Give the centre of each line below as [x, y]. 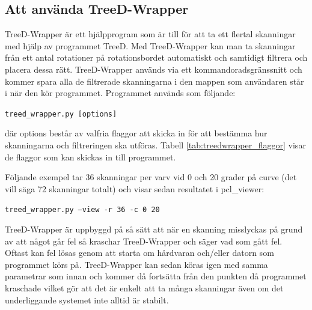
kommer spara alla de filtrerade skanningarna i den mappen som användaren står [154, 81]
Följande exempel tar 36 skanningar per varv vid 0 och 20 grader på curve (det [151, 177]
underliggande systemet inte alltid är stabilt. [87, 299]
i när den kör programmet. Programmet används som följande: [120, 93]
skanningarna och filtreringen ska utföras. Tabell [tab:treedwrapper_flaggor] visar [155, 145]
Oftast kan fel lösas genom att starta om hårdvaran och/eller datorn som [139, 253]
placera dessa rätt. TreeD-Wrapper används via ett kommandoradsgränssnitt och [154, 69]
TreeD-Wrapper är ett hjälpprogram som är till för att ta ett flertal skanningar [150, 34]
